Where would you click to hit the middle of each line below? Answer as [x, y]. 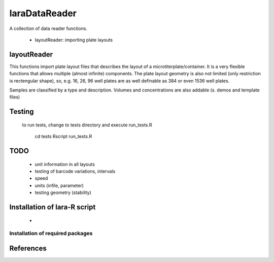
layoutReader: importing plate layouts [74, 40]
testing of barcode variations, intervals [75, 171]
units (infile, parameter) [59, 185]
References [28, 248]
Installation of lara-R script [53, 207]
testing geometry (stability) [63, 192]
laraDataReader [43, 13]
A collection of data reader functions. [48, 28]
